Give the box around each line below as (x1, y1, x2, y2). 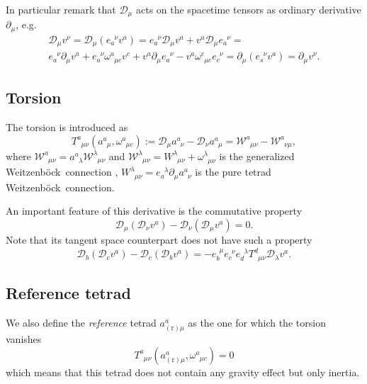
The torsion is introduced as (6, 120, 128, 135)
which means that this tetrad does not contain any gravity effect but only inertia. (6, 364, 360, 379)
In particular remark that (6, 2, 116, 16)
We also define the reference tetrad (6, 315, 157, 330)
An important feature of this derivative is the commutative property (6, 203, 303, 218)
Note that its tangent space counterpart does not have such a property (6, 232, 312, 247)
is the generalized (219, 148, 295, 163)
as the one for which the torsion (188, 315, 326, 330)
